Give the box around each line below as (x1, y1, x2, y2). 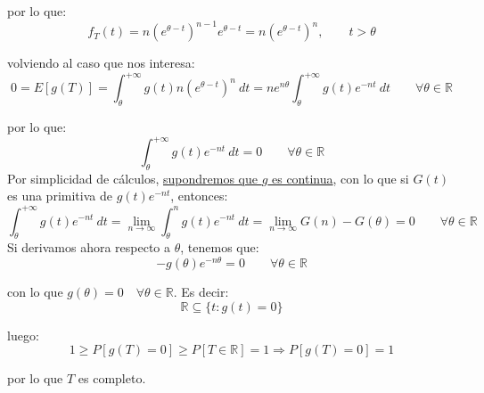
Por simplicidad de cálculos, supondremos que (7, 168, 258, 187)
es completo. (78, 369, 146, 388)
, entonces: (170, 186, 228, 205)
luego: (7, 325, 39, 344)
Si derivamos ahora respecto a (7, 238, 171, 257)
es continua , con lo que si (272, 168, 409, 187)
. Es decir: (173, 282, 229, 301)
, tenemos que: (180, 238, 259, 257)
